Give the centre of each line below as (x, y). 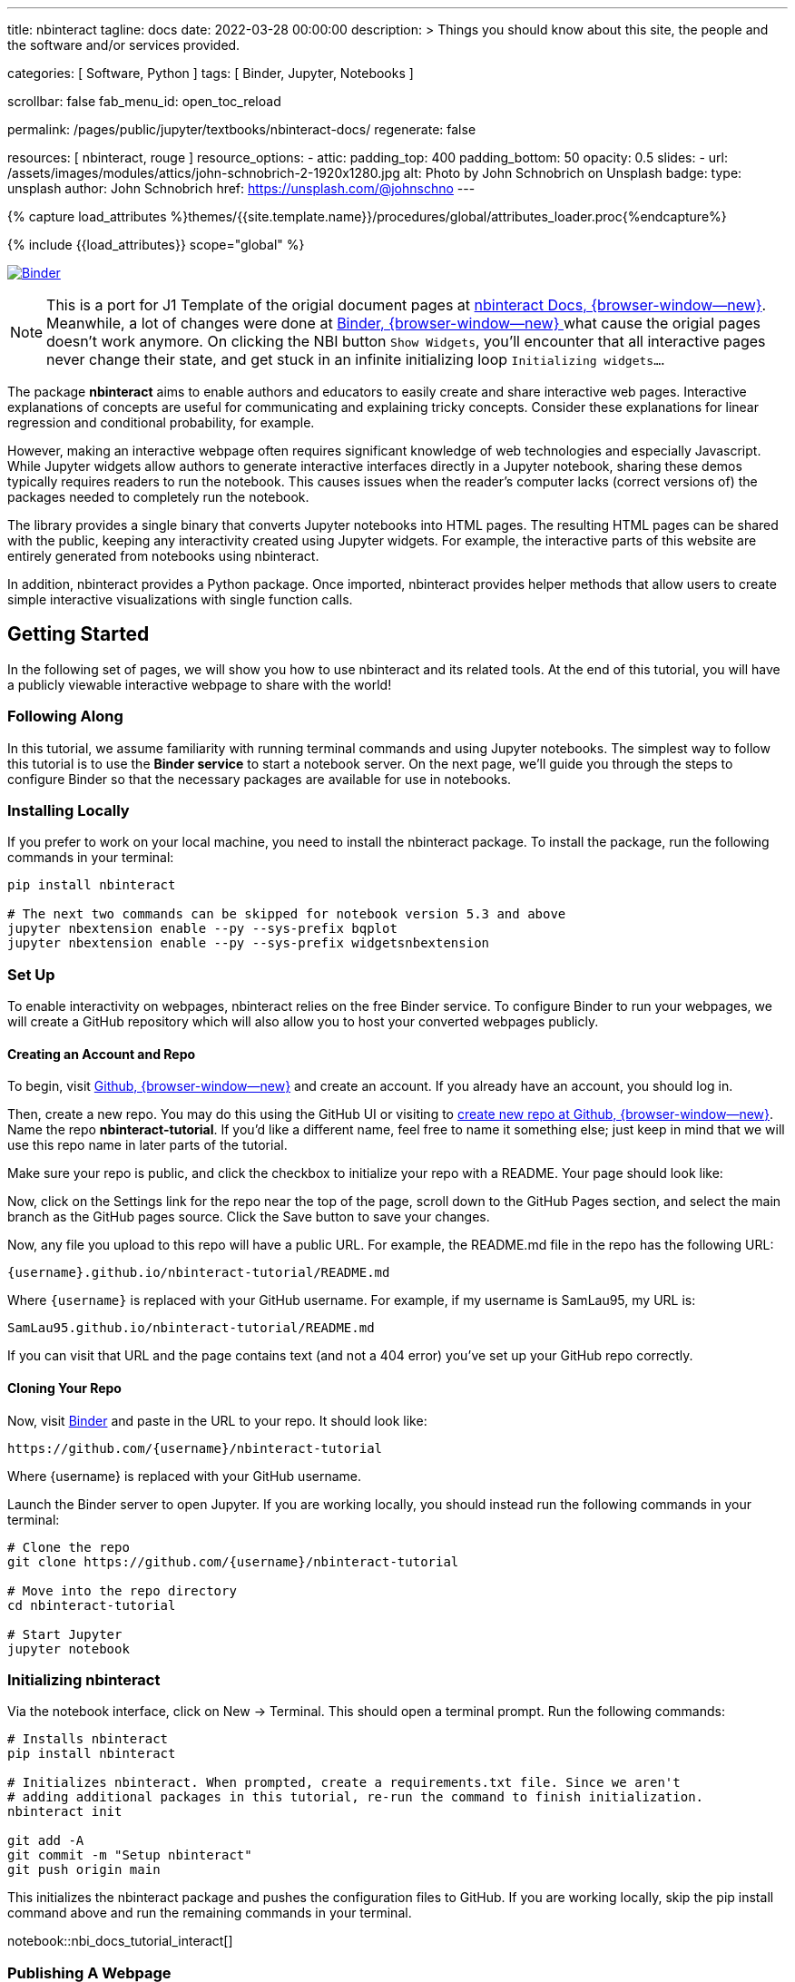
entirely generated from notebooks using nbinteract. (163, 556)
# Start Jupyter (65, 1634)
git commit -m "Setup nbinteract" (130, 1855)
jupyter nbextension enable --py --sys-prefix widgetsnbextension (249, 943)
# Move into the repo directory (122, 1590)
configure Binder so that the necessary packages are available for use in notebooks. (260, 779)
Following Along (65, 716)
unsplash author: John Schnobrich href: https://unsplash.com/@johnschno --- (241, 188)
